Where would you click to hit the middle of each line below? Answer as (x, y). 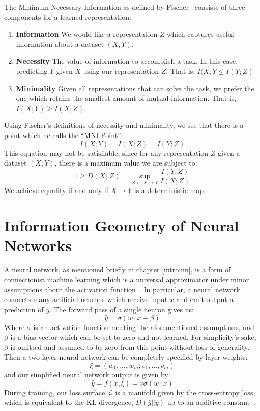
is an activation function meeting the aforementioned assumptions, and (144, 327)
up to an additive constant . (211, 402)
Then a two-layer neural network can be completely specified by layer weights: (126, 357)
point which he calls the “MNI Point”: (64, 135)
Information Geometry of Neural (122, 225)
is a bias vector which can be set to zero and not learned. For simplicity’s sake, (133, 337)
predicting (32, 71)
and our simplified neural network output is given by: (87, 375)
